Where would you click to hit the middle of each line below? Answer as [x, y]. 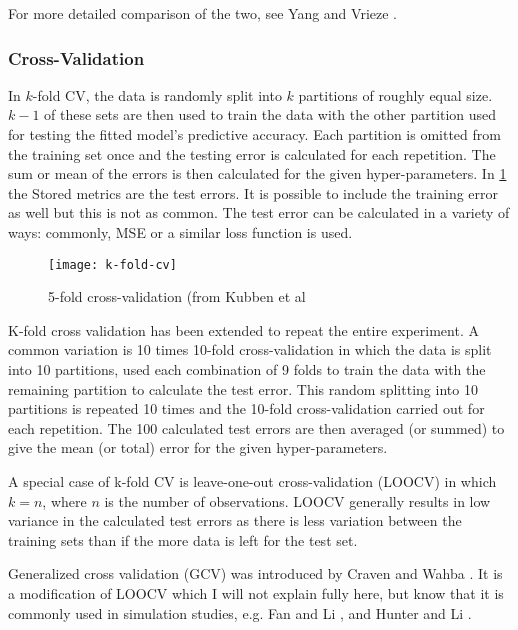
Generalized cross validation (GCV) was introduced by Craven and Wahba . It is [255, 573]
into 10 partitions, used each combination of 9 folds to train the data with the [247, 369]
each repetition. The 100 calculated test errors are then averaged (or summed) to [256, 427]
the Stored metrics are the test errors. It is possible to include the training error [253, 192]
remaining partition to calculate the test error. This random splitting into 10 [243, 388]
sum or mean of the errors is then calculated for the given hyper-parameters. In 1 [257, 173]
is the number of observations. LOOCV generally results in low [297, 500]
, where [64, 500]
